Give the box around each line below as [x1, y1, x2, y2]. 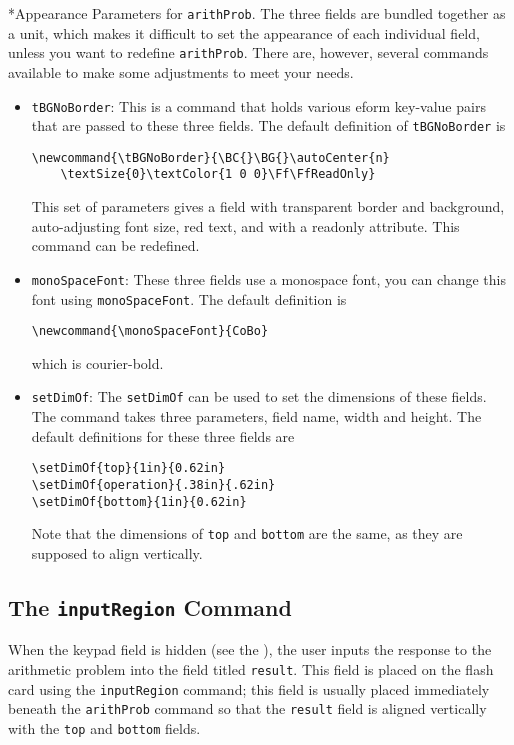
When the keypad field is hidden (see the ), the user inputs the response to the [8, 639, 492, 660]
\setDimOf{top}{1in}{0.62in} [31, 461, 226, 476]
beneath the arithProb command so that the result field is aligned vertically [8, 698, 487, 719]
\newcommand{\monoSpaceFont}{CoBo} [31, 324, 269, 339]
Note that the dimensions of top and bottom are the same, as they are [31, 523, 463, 544]
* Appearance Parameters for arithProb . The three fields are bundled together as [8, 3, 506, 23]
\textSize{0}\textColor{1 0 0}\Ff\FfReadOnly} [60, 167, 376, 182]
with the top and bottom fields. [8, 717, 201, 738]
